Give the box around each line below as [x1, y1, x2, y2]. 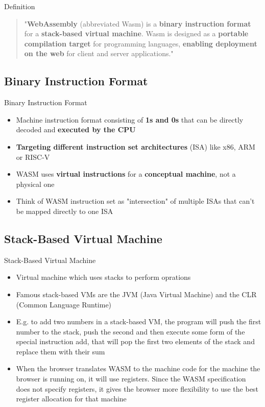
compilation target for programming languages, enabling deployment [24, 38, 257, 49]
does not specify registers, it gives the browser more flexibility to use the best [16, 383, 258, 394]
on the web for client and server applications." [24, 48, 174, 59]
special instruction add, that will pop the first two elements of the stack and [16, 336, 255, 347]
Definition [4, 1, 35, 11]
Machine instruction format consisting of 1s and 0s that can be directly [16, 114, 244, 125]
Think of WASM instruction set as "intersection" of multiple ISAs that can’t [16, 196, 255, 206]
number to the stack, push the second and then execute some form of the [16, 326, 245, 337]
